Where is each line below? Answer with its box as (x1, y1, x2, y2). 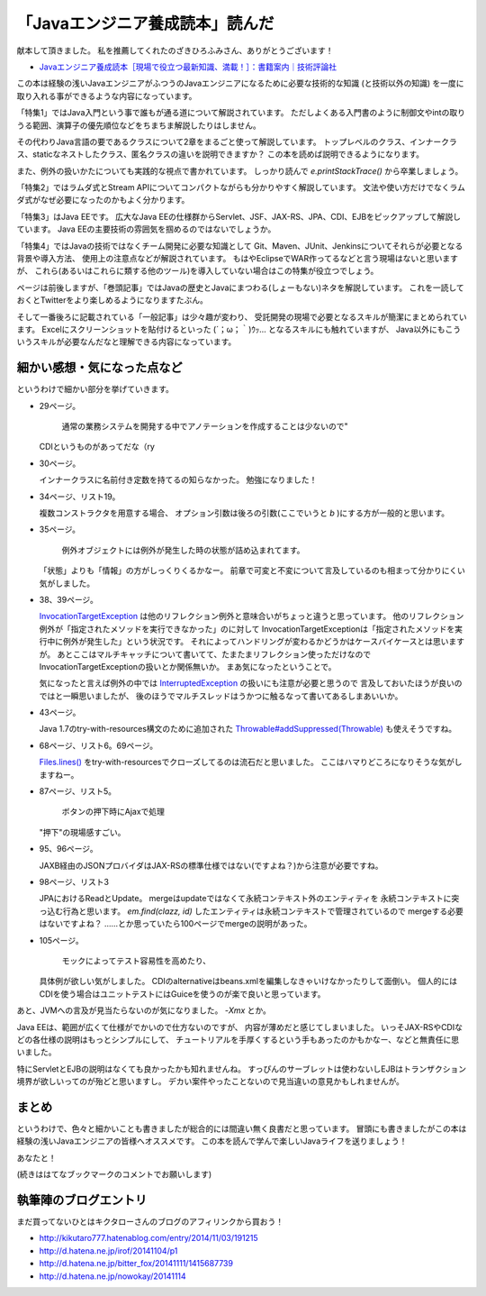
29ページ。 (39, 400, 81, 411)
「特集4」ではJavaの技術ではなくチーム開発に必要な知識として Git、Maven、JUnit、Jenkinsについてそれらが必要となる (16, 240, 463, 251)
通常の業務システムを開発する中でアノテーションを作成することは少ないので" (61, 421, 348, 432)
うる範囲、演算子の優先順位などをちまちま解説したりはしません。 (16, 120, 261, 131)
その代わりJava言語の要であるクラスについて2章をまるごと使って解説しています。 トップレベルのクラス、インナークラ (16, 136, 458, 147)
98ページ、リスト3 (39, 876, 110, 887)
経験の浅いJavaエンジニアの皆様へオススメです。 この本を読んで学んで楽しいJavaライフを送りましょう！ (16, 1136, 408, 1146)
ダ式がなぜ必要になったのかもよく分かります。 (16, 195, 190, 205)
